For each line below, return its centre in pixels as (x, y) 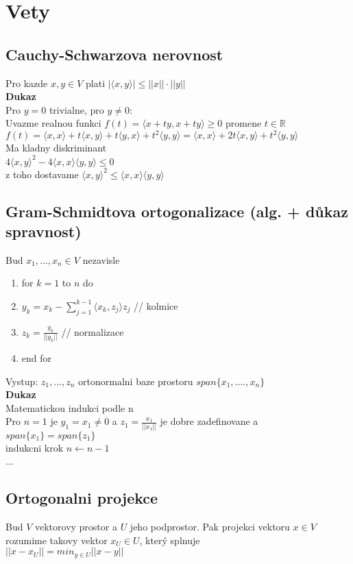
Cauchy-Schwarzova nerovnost (114, 54)
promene (243, 123)
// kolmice (156, 305)
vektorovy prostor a (76, 526)
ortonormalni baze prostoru (136, 381)
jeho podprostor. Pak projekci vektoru (210, 526)
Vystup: (22, 381)
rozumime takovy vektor (57, 540)
